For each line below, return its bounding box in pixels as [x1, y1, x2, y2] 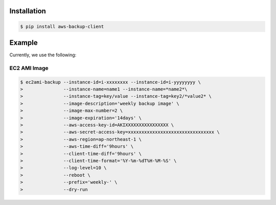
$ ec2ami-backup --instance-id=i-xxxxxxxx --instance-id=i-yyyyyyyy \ [20, 79, 201, 85]
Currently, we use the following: [9, 52, 77, 58]
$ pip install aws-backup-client [20, 24, 104, 29]
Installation [9, 7, 46, 15]
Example [9, 38, 38, 47]
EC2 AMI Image [9, 64, 49, 72]
